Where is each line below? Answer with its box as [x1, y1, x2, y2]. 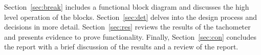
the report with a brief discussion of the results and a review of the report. [4, 41, 238, 52]
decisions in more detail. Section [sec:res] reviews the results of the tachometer [4, 21, 251, 32]
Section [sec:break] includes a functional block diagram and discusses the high [4, 2, 249, 12]
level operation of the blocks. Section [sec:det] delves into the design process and [4, 11, 257, 22]
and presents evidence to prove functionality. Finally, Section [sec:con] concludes [4, 31, 256, 42]
